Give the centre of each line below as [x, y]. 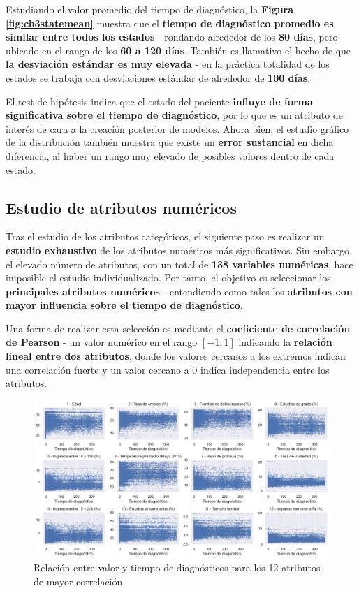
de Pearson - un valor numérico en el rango [102, 342]
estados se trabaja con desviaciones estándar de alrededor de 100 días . [158, 77]
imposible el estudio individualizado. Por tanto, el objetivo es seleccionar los [168, 278]
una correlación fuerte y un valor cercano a [97, 369]
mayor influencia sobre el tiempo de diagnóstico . [124, 305]
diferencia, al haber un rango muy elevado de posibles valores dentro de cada [170, 155]
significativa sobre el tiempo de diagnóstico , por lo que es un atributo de [174, 115]
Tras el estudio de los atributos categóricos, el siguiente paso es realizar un [165, 236]
